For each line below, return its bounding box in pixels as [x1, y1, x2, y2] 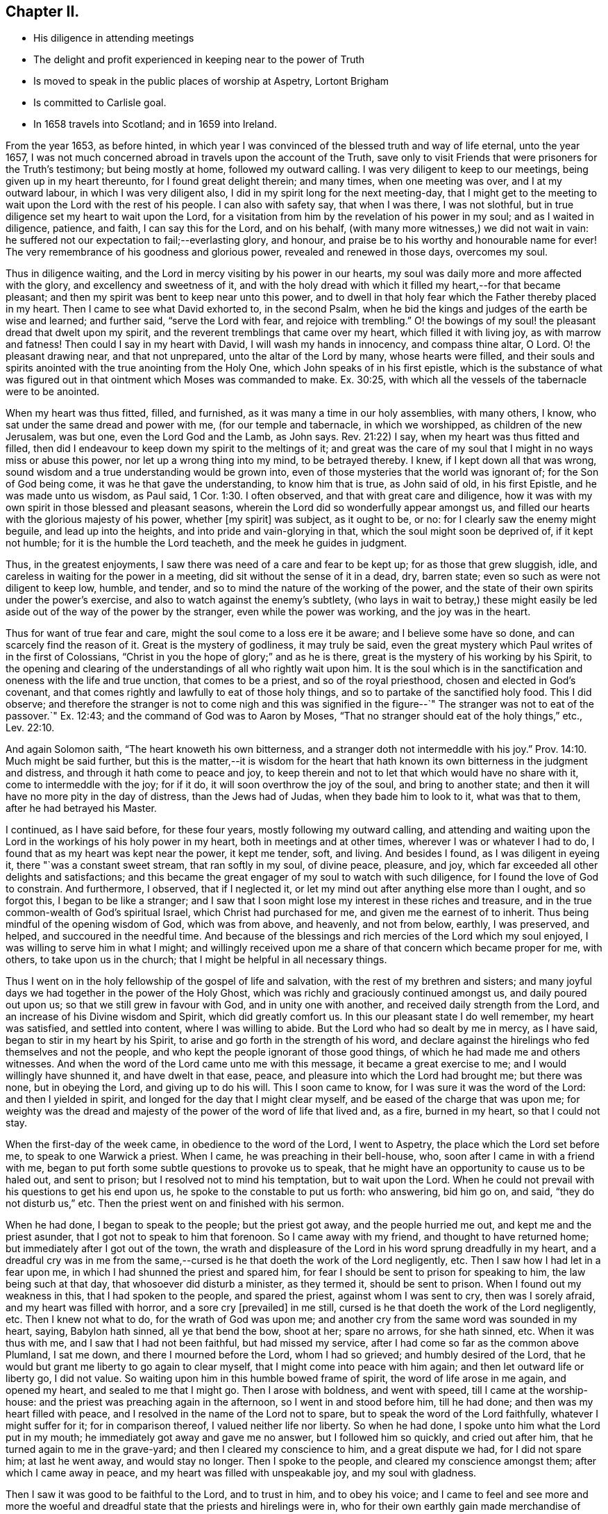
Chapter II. [6, 3, 80, 20]
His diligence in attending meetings [33, 32, 194, 44]
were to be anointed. [6, 385, 100, 398]
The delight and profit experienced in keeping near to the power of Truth [33, 53, 365, 66]
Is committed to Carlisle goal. [33, 97, 167, 109]
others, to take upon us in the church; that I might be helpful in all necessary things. [6, 954, 387, 966]
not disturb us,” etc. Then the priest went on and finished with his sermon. [6, 1197, 344, 1210]
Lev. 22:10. [6, 722, 55, 734]
